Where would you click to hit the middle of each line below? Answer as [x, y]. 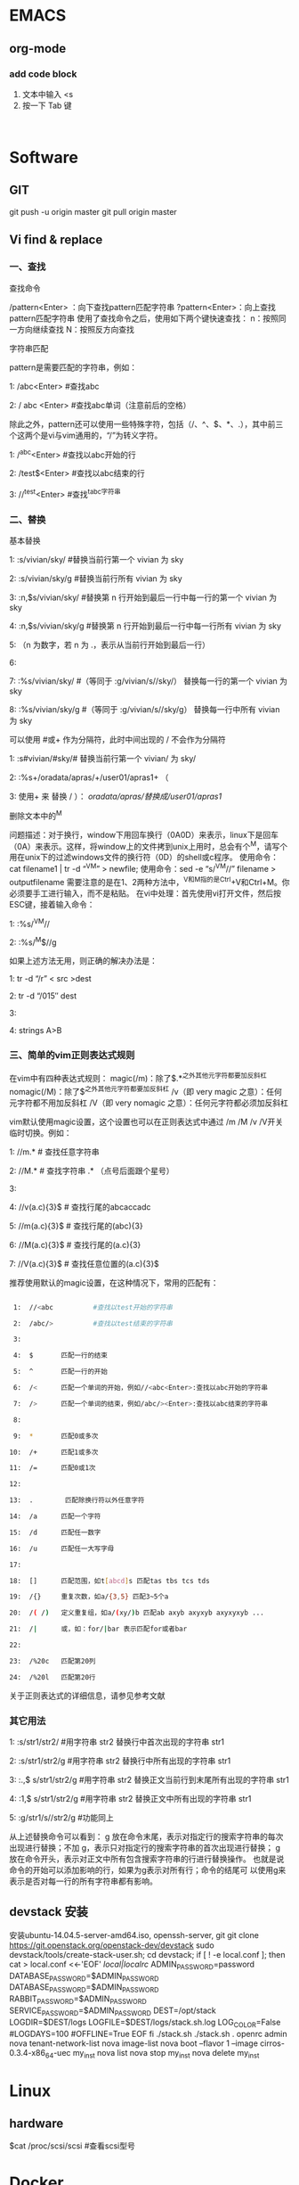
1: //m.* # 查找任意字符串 [54, 1152]
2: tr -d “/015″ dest [43, 996]
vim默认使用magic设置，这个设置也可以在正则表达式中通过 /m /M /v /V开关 [146, 1121]
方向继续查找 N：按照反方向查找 [76, 329]
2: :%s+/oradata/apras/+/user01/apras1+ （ [89, 777]
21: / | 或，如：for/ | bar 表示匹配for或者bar [98, 1629]
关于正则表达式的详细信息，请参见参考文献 [87, 1696]
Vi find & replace [56, 240]
